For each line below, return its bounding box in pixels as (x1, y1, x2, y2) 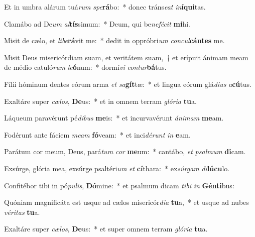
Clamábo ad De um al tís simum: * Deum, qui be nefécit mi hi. (4, 18, 190, 29)
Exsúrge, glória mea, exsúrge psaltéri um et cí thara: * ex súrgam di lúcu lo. (4, 163, 230, 173)
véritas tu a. (4, 206, 40, 217)
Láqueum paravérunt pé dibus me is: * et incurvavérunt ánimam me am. (4, 112, 224, 123)
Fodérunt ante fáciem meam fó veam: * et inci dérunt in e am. (4, 129, 191, 140)
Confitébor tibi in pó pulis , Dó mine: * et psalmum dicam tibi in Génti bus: (4, 180, 234, 190)
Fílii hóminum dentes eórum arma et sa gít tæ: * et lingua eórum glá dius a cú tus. (4, 78, 251, 89)
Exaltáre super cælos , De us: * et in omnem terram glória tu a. (4, 95, 197, 106)
